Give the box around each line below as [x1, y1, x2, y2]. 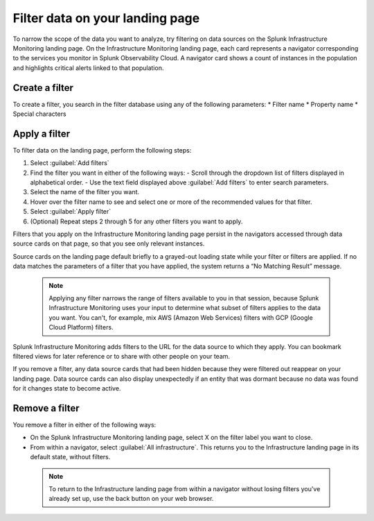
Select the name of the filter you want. [30, 188, 140, 196]
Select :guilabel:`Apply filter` [30, 207, 112, 216]
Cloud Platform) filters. [48, 323, 114, 332]
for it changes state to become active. [12, 384, 121, 393]
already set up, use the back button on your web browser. [48, 495, 214, 503]
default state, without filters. [30, 453, 111, 461]
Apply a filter [12, 128, 71, 139]
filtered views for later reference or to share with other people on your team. [12, 352, 231, 360]
